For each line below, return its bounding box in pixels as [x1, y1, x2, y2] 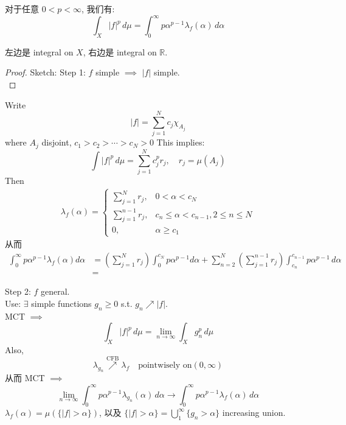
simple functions [31, 297, 92, 309]
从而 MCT [5, 371, 45, 384]
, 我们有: [81, 2, 115, 15]
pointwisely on [138, 360, 192, 370]
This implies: [156, 136, 205, 149]
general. [40, 285, 70, 298]
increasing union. [222, 406, 286, 419]
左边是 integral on [5, 45, 74, 58]
